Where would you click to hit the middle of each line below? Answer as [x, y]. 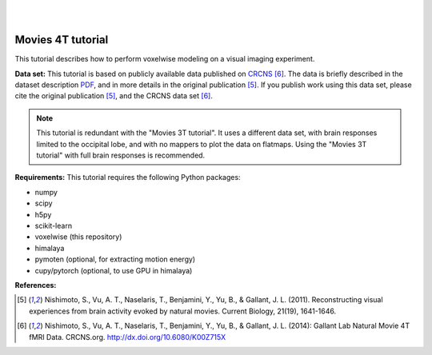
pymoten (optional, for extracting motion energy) [115, 259]
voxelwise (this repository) [78, 237]
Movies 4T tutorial [62, 40]
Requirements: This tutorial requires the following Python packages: [128, 177]
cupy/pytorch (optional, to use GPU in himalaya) [114, 270]
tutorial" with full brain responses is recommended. [121, 155]
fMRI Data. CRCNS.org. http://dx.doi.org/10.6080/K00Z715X [128, 337]
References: [36, 285]
